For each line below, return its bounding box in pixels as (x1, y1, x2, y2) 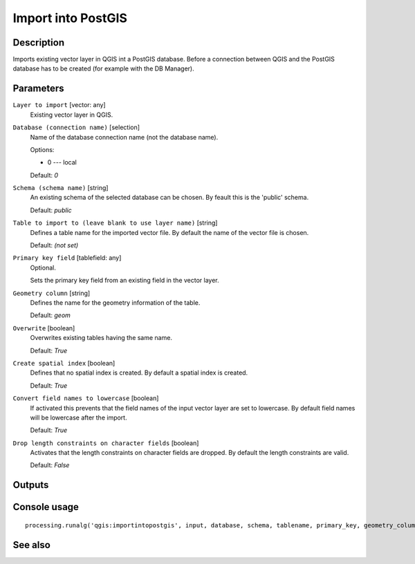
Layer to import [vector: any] (12, 101, 107, 109)
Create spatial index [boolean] (12, 359, 116, 367)
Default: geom (30, 311, 71, 319)
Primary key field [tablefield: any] (12, 254, 122, 262)
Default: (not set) (30, 241, 79, 250)
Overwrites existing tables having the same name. (30, 334, 173, 342)
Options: (30, 145, 55, 153)
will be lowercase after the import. (30, 413, 127, 422)
